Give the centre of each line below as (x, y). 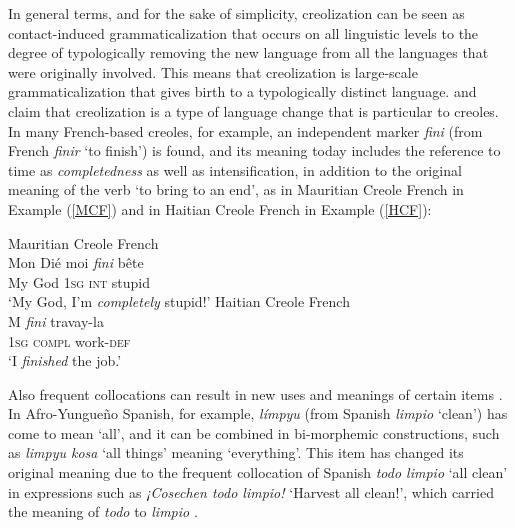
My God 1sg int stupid (79, 281)
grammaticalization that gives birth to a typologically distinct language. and (242, 91)
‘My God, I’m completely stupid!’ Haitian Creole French (179, 301)
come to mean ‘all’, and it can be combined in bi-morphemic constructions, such (254, 432)
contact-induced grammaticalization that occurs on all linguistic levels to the (243, 32)
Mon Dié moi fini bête (76, 262)
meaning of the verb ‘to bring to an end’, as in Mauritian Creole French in (236, 189)
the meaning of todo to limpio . (103, 511)
